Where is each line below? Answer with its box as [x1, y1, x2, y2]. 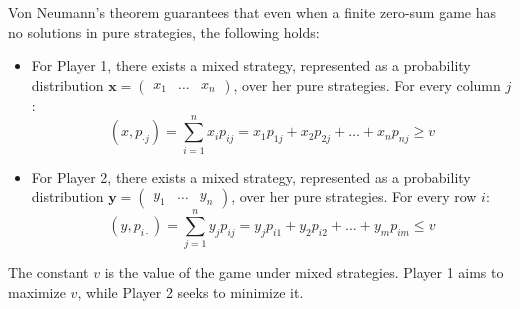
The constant [8, 262, 89, 283]
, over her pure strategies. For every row [231, 186, 477, 207]
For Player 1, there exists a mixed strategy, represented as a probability [31, 55, 471, 76]
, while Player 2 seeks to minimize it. [77, 281, 304, 302]
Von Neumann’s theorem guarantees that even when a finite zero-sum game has [8, 2, 497, 22]
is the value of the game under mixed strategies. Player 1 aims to [104, 262, 504, 283]
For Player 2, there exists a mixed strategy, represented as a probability [31, 166, 471, 187]
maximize [8, 281, 66, 302]
